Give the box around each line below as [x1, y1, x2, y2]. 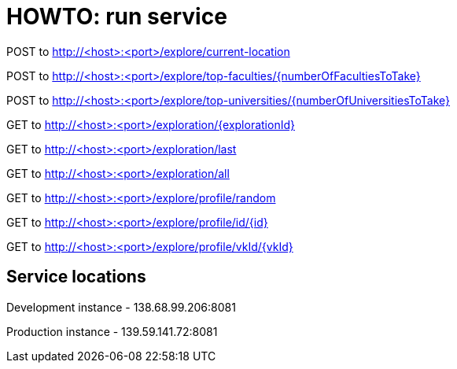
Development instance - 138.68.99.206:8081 [6, 300, 236, 314]
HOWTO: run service [6, 3, 227, 30]
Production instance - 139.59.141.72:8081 [6, 324, 218, 338]
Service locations [6, 267, 146, 287]
